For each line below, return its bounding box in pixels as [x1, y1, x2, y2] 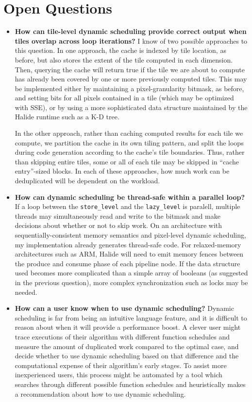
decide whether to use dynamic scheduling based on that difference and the [15, 351, 239, 361]
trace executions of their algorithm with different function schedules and [15, 332, 230, 341]
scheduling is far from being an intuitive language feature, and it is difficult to [15, 312, 247, 322]
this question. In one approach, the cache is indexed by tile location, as [15, 45, 226, 55]
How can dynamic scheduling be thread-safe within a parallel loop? [15, 192, 245, 202]
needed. [15, 287, 37, 297]
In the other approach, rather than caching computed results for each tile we [15, 128, 243, 138]
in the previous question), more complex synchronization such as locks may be [15, 277, 248, 288]
